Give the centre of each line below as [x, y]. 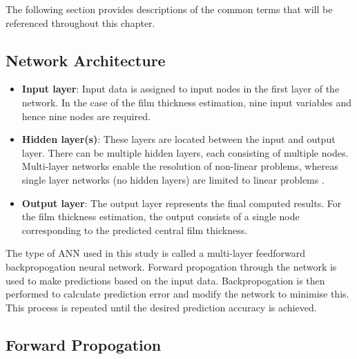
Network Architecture [86, 60]
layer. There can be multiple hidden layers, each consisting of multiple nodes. [185, 152]
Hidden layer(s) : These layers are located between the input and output [178, 139]
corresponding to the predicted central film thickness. [135, 230]
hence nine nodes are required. [86, 116]
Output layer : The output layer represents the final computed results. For [182, 203]
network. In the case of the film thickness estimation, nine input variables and [187, 102]
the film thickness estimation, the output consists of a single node [161, 216]
